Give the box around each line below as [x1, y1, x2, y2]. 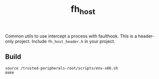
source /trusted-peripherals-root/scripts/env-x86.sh [5, 66, 119, 71]
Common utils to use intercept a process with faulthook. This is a [5, 33, 137, 39]
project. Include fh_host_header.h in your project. [14, 38, 116, 44]
